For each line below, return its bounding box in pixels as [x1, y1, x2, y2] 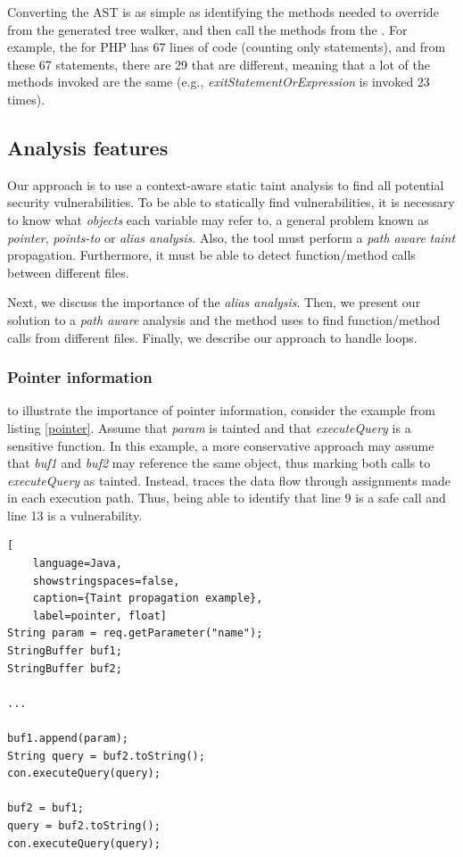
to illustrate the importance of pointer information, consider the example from [7, 401, 435, 420]
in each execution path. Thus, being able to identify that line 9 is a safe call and [7, 488, 446, 507]
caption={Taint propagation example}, [32, 592, 263, 605]
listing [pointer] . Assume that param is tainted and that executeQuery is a [7, 418, 411, 437]
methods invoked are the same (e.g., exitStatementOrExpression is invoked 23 [7, 72, 430, 91]
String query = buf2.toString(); [7, 749, 205, 762]
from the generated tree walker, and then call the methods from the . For [7, 20, 408, 38]
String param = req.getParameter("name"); [7, 627, 263, 640]
